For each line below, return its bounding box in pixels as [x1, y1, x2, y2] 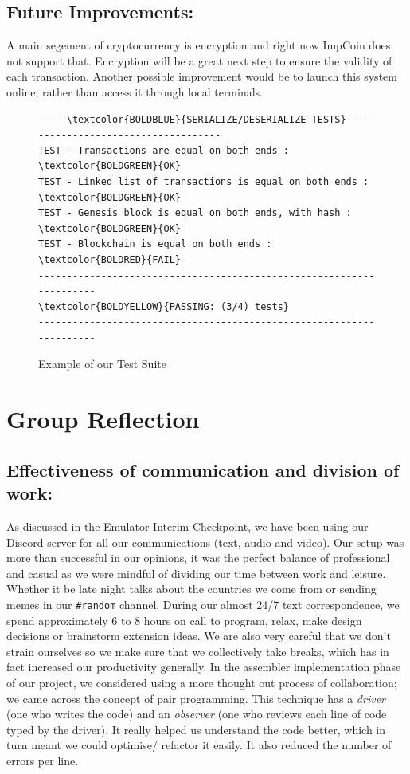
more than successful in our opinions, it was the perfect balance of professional [6, 549, 390, 566]
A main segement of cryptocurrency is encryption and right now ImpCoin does [6, 37, 391, 53]
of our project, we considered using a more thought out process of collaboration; [6, 674, 397, 691]
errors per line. [6, 752, 79, 769]
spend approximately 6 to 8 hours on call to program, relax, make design [6, 611, 362, 628]
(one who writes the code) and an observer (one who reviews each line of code [6, 705, 387, 722]
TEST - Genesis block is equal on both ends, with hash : [38, 207, 352, 219]
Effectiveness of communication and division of [6, 457, 400, 481]
